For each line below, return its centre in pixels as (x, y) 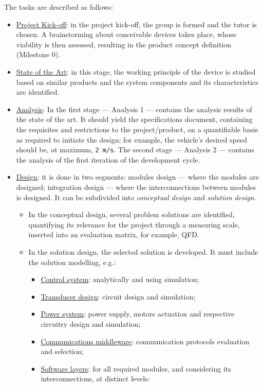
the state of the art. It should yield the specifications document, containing (134, 119)
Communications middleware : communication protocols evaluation (145, 341)
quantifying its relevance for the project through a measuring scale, (134, 224)
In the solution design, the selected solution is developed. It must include (143, 251)
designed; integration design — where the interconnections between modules (136, 187)
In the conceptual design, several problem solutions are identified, (131, 214)
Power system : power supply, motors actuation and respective (138, 314)
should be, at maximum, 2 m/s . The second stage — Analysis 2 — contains (135, 149)
